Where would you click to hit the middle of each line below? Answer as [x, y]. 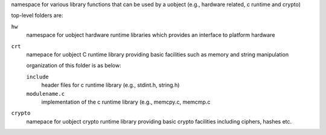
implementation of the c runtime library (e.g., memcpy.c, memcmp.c [126, 102]
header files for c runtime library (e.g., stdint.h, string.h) [110, 85]
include [38, 77]
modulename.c [46, 94]
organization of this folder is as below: [74, 66]
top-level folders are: [37, 16]
